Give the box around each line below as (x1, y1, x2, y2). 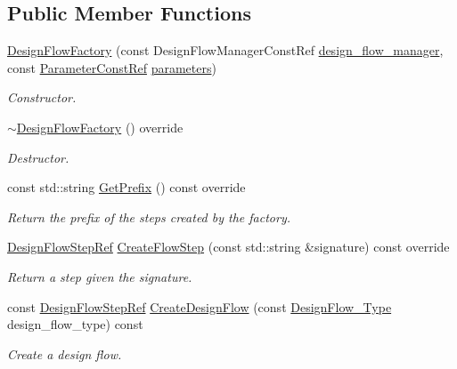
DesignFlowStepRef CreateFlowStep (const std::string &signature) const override (7, 237, 450, 256)
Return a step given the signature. (7, 267, 192, 285)
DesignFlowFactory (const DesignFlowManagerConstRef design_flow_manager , (7, 41, 444, 60)
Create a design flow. (7, 344, 122, 363)
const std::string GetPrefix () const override (7, 178, 246, 197)
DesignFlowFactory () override (16, 117, 184, 136)
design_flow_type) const (7, 315, 143, 333)
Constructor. (7, 88, 77, 107)
